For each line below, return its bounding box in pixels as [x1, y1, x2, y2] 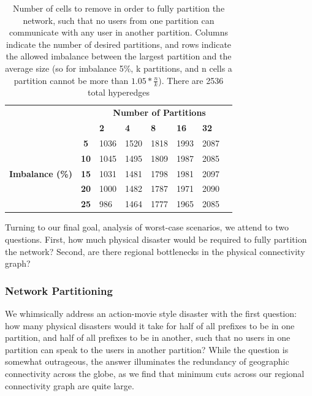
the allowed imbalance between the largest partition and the [6, 50, 232, 63]
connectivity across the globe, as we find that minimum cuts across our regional [5, 367, 305, 379]
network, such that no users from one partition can [23, 13, 215, 26]
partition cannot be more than [13, 74, 129, 86]
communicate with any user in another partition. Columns [9, 26, 228, 39]
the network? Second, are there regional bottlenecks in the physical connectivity [5, 245, 305, 257]
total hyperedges [88, 86, 150, 99]
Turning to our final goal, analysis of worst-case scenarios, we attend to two [5, 221, 289, 234]
